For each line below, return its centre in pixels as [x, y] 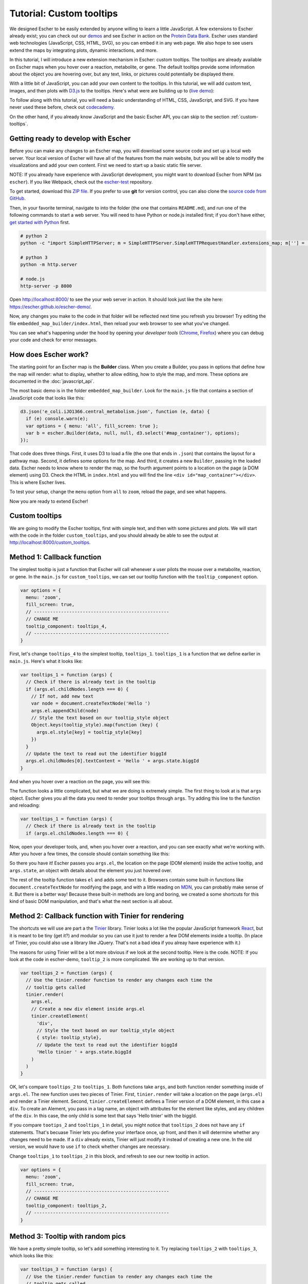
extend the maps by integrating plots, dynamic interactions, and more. [84, 50]
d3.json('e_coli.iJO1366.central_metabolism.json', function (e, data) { [115, 411]
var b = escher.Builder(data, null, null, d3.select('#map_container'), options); [133, 433]
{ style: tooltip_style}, [69, 1038]
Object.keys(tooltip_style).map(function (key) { [95, 725]
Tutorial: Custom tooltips [64, 13]
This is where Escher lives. [38, 482]
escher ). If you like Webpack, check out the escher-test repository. [81, 182]
